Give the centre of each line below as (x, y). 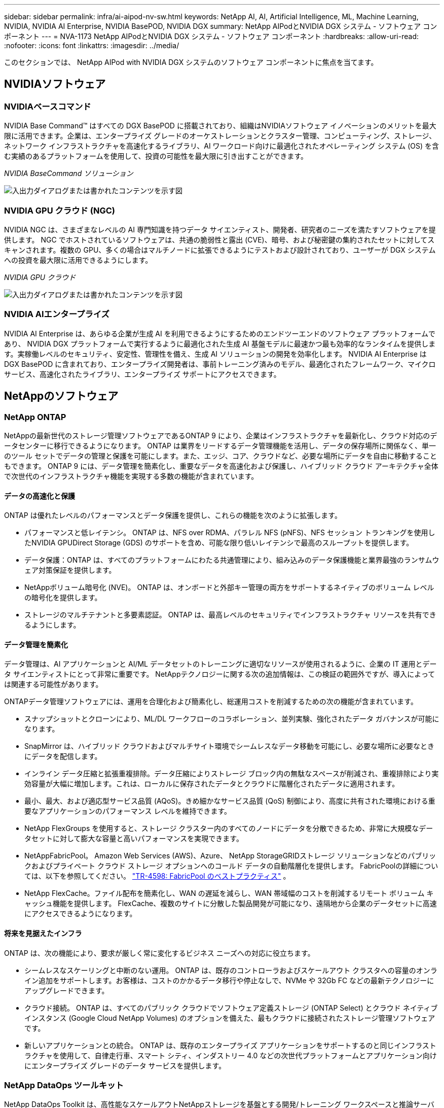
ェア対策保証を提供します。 (70, 570)
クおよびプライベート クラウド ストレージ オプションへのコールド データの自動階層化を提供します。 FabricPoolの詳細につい (231, 866)
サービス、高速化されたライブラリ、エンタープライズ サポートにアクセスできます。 (142, 374)
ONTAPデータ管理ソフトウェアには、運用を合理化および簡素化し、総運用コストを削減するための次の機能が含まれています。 (211, 702)
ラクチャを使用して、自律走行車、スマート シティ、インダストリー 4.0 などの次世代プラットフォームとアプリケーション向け (231, 1055)
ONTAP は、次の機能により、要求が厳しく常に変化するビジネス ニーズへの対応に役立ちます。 (159, 953)
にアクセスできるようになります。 (81, 914)
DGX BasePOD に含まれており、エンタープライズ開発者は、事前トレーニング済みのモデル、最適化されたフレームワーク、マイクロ (220, 364)
